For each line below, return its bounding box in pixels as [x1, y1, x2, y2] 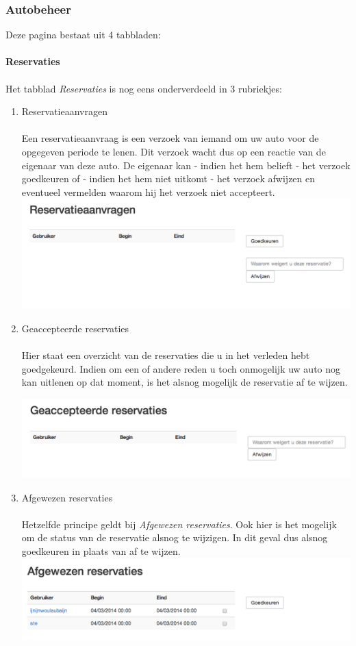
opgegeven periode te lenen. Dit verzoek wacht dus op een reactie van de [21, 144, 326, 158]
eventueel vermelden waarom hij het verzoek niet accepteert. [21, 184, 275, 199]
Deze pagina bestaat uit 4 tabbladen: [5, 27, 161, 42]
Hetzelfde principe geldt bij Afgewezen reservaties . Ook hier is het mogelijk [21, 517, 337, 531]
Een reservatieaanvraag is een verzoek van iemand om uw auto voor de [21, 131, 319, 145]
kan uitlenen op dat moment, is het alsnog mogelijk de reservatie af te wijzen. [21, 375, 348, 389]
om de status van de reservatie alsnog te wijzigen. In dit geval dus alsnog [21, 530, 328, 545]
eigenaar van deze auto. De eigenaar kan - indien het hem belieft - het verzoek [21, 158, 351, 172]
